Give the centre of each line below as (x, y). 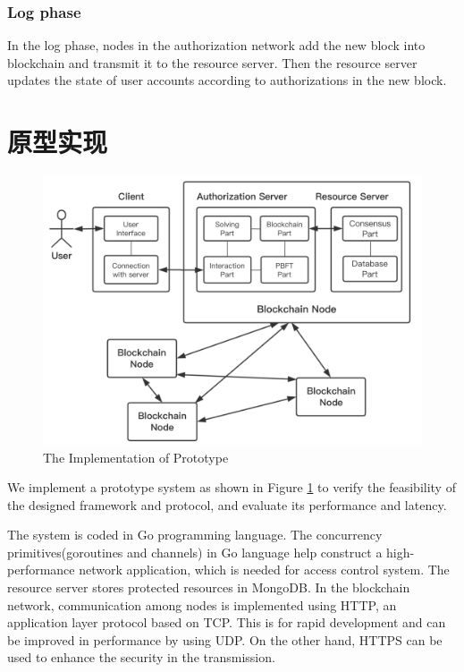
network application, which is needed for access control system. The (264, 570)
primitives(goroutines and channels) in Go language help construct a (195, 552)
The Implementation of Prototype (136, 457)
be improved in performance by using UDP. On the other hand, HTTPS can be (225, 639)
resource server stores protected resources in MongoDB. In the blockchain (209, 587)
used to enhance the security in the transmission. (141, 657)
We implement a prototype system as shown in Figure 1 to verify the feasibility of (232, 487)
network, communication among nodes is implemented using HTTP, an (202, 604)
